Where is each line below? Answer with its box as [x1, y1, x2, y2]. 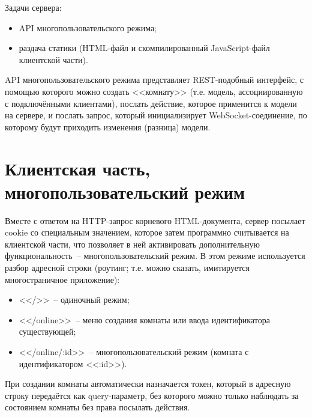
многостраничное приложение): [5, 273, 120, 285]
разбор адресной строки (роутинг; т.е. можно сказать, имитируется [5, 261, 250, 274]
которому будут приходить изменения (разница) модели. [5, 120, 211, 133]
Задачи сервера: [5, 1, 62, 13]
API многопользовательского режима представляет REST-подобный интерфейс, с [5, 73, 304, 86]
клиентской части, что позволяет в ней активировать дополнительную [5, 237, 260, 250]
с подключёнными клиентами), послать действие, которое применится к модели [5, 97, 297, 109]
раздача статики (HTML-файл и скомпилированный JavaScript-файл [19, 41, 270, 54]
